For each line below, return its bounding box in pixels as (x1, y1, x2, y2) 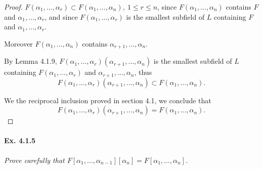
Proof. (4, 2, 23, 12)
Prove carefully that (4, 154, 65, 165)
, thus (134, 67, 152, 77)
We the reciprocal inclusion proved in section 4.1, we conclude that (4, 95, 211, 105)
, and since (45, 11, 78, 22)
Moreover (4, 38, 33, 49)
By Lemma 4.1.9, (4, 56, 57, 66)
